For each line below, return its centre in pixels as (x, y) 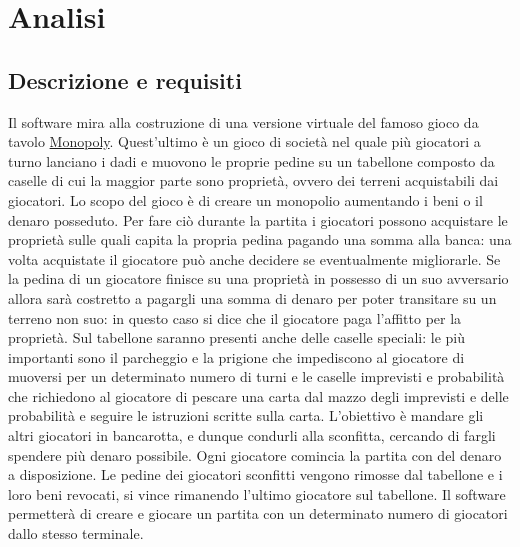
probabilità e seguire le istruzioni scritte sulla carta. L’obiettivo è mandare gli (246, 415)
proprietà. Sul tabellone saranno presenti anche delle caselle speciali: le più (237, 337)
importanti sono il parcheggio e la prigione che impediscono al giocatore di (236, 356)
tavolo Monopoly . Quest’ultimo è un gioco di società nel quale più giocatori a (244, 141)
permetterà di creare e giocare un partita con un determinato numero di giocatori (258, 513)
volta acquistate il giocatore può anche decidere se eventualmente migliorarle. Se (254, 258)
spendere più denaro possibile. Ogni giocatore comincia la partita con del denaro (255, 454)
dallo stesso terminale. (76, 533)
